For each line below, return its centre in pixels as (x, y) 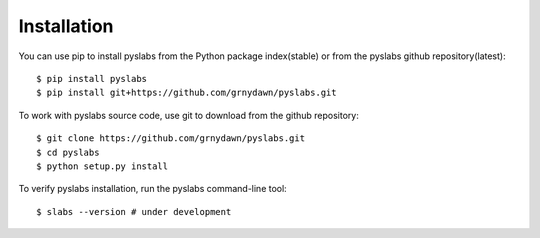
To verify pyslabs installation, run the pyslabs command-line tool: (152, 189)
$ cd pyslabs (68, 152)
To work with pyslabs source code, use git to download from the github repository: (188, 115)
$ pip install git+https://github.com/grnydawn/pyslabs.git (186, 93)
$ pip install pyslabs (92, 78)
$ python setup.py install (102, 166)
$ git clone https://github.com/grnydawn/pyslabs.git (170, 138)
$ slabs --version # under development (134, 211)
